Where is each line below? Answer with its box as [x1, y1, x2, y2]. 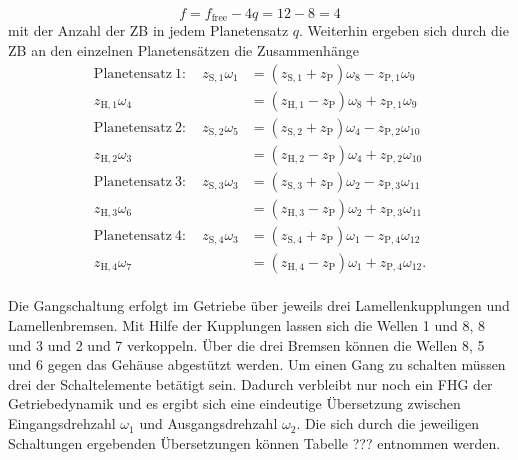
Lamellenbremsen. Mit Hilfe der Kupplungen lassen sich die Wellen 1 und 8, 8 [8, 315, 485, 336]
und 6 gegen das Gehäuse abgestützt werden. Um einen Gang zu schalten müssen [8, 354, 506, 375]
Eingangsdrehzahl [8, 413, 116, 434]
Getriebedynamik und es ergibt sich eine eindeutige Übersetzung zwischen [8, 393, 461, 414]
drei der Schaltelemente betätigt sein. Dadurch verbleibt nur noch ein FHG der [8, 373, 493, 394]
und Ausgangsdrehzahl [139, 413, 278, 434]
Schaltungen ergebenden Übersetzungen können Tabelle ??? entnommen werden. [8, 432, 501, 453]
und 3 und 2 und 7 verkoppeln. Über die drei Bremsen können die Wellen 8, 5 [8, 334, 485, 355]
